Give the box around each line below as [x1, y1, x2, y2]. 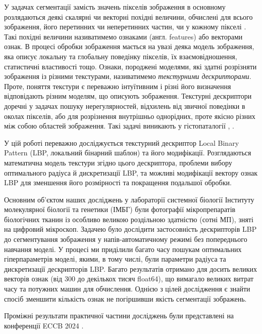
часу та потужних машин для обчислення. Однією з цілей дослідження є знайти [4, 283, 250, 294]
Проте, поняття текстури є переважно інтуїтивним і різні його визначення [4, 80, 231, 91]
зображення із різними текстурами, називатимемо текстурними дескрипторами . [4, 71, 251, 81]
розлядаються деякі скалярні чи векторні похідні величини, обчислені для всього [4, 11, 253, 22]
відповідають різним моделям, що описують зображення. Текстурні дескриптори [4, 91, 252, 101]
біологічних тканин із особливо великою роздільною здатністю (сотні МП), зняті [4, 214, 253, 224]
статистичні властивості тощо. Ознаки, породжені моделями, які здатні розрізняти [4, 61, 257, 71]
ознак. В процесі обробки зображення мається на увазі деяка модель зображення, [4, 41, 254, 52]
